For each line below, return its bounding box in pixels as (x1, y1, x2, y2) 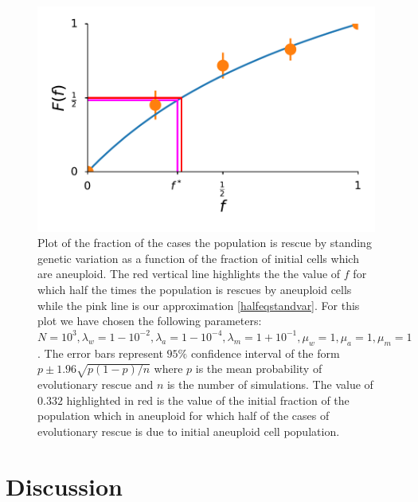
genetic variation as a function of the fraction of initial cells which (37, 249, 359, 266)
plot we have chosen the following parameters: (37, 312, 262, 329)
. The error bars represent (37, 344, 163, 361)
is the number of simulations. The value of (166, 375, 373, 392)
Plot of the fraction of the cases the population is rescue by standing (37, 234, 372, 251)
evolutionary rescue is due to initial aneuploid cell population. (37, 422, 340, 439)
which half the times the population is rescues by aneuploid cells (37, 281, 352, 298)
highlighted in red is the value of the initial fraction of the (66, 391, 350, 408)
